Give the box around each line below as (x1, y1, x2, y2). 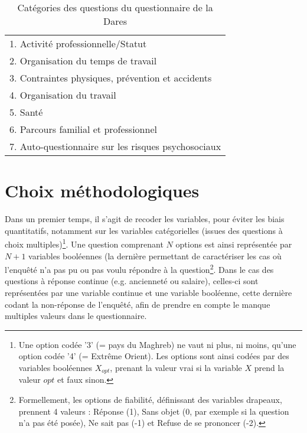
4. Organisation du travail (9, 88, 116, 102)
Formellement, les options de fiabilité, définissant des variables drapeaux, (18, 393, 282, 406)
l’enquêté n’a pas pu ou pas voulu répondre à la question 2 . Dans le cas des (5, 262, 274, 275)
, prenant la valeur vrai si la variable (110, 361, 242, 373)
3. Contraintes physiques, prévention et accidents (9, 71, 212, 84)
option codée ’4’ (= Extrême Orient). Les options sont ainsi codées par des (18, 350, 289, 362)
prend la (254, 361, 285, 373)
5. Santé (9, 105, 43, 119)
